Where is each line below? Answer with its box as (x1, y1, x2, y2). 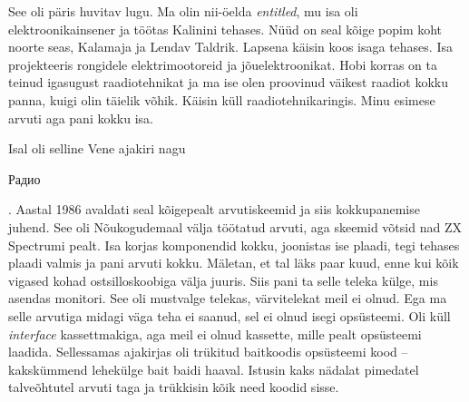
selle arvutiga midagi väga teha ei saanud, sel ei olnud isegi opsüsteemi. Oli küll (8, 306, 451, 325)
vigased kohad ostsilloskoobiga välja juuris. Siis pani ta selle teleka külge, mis (8, 270, 438, 289)
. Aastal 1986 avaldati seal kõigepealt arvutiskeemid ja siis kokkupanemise (8, 200, 420, 219)
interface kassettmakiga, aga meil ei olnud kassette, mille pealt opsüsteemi (8, 324, 422, 343)
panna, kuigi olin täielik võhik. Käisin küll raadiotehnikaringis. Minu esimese (8, 90, 435, 109)
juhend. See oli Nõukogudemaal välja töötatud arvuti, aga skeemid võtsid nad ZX (8, 217, 462, 236)
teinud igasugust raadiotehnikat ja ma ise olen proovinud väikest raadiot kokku (8, 73, 449, 92)
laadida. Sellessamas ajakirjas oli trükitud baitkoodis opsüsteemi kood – (8, 342, 408, 361)
